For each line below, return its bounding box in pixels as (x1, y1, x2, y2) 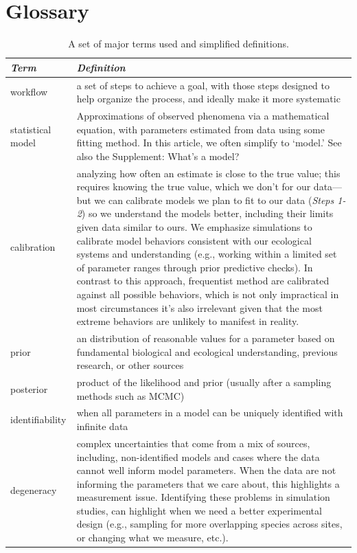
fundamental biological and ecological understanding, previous (76, 344, 338, 359)
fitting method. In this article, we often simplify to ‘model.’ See (76, 135, 342, 150)
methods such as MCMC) (76, 388, 185, 403)
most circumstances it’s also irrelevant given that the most (76, 300, 323, 315)
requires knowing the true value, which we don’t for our (76, 179, 311, 194)
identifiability (10, 412, 67, 427)
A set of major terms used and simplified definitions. (68, 36, 289, 51)
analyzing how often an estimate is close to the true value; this (76, 166, 341, 180)
